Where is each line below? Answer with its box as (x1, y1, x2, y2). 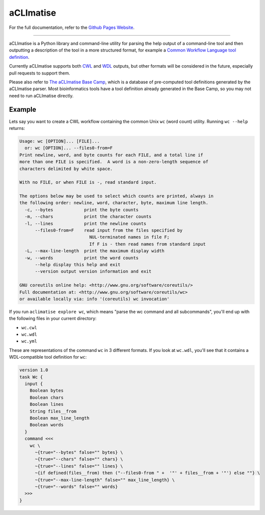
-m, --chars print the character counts (25, 214, 152, 220)
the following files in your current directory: (9, 316, 97, 321)
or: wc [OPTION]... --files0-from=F (25, 145, 113, 151)
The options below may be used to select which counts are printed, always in (19, 194, 213, 199)
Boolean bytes (29, 388, 64, 393)
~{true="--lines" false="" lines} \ (35, 463, 123, 469)
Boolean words (29, 422, 64, 428)
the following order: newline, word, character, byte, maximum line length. (19, 200, 209, 206)
